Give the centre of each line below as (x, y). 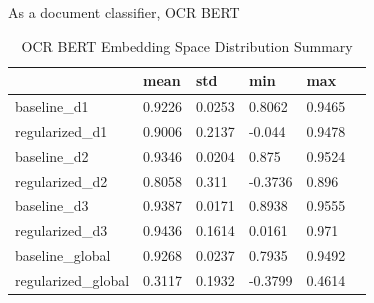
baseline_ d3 (52, 205)
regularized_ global (72, 279)
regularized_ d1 (61, 130)
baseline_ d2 (52, 155)
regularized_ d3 (61, 230)
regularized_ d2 (61, 180)
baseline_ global (63, 255)
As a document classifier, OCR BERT (124, 12)
